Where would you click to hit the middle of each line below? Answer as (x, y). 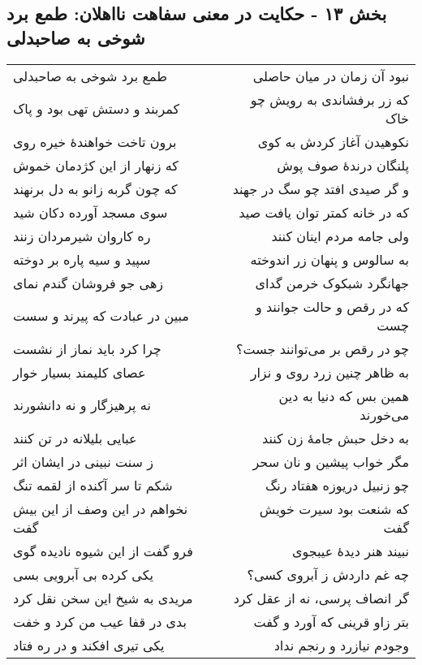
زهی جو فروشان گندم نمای (88, 283)
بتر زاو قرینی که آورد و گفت (331, 621)
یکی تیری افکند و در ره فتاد (89, 645)
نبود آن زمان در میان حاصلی (331, 76)
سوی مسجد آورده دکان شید (90, 212)
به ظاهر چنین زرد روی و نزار (329, 372)
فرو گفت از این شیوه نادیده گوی (103, 551)
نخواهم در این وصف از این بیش (101, 508)
